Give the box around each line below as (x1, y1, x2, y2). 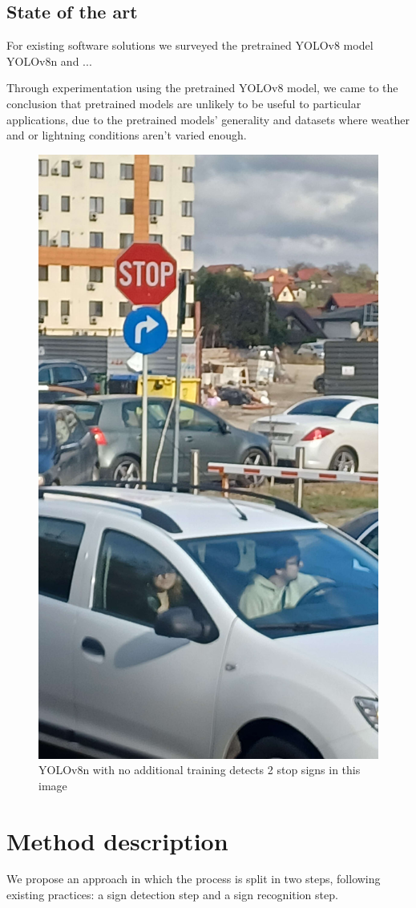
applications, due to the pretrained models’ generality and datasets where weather (6, 111, 410, 127)
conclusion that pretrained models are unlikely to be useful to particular (6, 95, 361, 111)
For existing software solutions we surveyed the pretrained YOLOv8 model (6, 37, 374, 54)
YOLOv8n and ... (6, 52, 92, 69)
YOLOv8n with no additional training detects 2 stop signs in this (38, 761, 361, 778)
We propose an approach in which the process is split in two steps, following (6, 870, 381, 887)
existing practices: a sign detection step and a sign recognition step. (6, 886, 338, 903)
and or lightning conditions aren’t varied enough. (6, 127, 247, 143)
